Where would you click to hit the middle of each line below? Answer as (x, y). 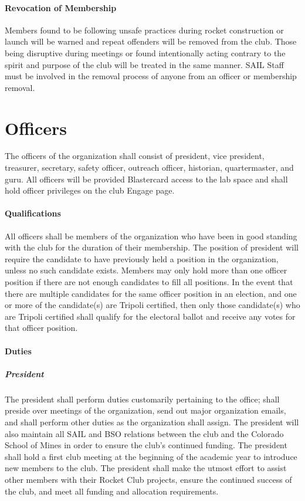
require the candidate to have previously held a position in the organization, (142, 258)
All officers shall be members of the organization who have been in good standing (151, 236)
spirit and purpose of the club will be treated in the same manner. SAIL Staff (144, 64)
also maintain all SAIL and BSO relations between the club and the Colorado (144, 433)
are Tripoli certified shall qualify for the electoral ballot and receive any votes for (150, 316)
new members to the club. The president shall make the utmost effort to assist (146, 468)
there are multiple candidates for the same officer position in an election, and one (151, 293)
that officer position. (41, 328)
